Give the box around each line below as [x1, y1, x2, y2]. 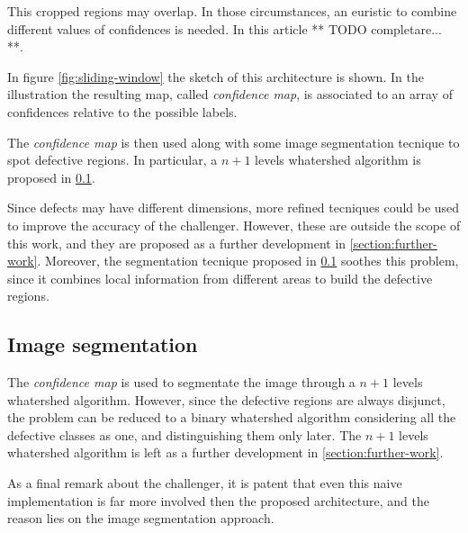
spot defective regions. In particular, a [7, 150, 218, 169]
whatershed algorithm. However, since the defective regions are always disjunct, [7, 390, 445, 409]
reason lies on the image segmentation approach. [7, 509, 274, 528]
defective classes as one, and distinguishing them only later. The [7, 425, 362, 444]
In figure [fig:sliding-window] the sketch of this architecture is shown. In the [7, 67, 424, 86]
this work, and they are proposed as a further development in [7, 233, 346, 252]
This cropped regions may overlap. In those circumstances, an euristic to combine [7, 2, 457, 20]
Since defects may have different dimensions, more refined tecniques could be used [7, 198, 460, 217]
